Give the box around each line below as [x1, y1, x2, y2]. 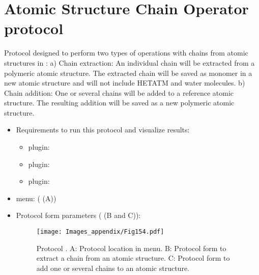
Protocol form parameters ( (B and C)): [16, 210, 141, 221]
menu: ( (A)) [16, 193, 56, 203]
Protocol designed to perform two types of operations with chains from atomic [4, 47, 248, 58]
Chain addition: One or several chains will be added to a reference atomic [4, 87, 234, 98]
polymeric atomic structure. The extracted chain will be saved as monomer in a [4, 67, 252, 78]
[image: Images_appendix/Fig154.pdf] [36, 228, 164, 236]
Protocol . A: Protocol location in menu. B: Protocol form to [36, 242, 226, 253]
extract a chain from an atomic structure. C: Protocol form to [36, 253, 230, 263]
